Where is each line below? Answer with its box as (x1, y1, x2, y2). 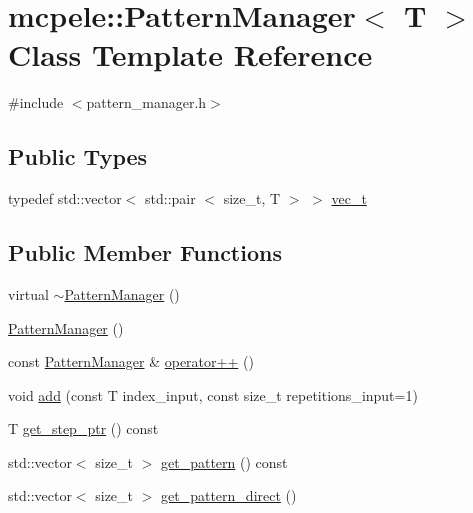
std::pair (145, 188, 196, 209)
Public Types (8, 141, 148, 172)
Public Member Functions (8, 237, 282, 268)
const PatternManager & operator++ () (8, 351, 254, 372)
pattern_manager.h (86, 92, 207, 113)
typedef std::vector (8, 188, 122, 209)
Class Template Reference (8, 34, 373, 75)
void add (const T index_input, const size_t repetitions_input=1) (8, 384, 418, 405)
